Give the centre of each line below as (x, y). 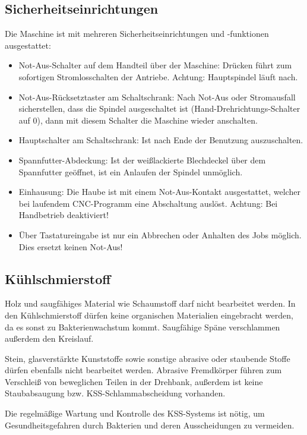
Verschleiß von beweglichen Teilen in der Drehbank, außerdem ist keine (134, 381)
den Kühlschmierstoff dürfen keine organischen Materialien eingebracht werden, (149, 315)
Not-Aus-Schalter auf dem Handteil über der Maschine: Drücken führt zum (155, 65)
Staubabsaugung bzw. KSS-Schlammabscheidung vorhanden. (115, 393)
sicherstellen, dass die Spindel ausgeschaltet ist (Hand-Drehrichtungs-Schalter (159, 108)
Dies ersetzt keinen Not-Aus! (71, 246)
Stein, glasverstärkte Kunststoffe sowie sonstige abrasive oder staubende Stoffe (148, 358)
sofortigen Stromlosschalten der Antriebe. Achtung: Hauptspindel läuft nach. (158, 76)
